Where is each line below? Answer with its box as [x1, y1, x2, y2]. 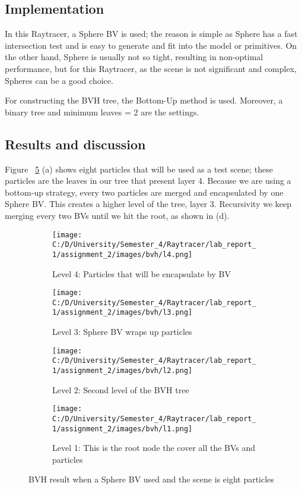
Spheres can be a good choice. [5, 74, 113, 86]
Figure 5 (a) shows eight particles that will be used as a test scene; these [5, 162, 273, 175]
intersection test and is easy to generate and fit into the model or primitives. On [5, 39, 297, 51]
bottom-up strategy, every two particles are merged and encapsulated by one [5, 186, 284, 198]
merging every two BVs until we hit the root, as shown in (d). [5, 209, 230, 221]
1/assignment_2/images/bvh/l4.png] [52, 250, 193, 259]
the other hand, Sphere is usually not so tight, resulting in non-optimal [5, 51, 263, 63]
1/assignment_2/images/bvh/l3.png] [52, 308, 193, 317]
